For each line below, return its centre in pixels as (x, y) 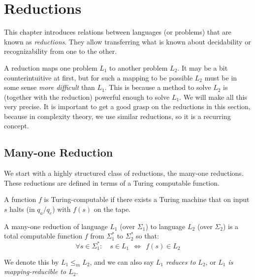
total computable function (43, 236)
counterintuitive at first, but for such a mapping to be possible (98, 77)
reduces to (181, 261)
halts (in (22, 209)
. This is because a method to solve (158, 87)
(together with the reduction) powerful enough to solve (87, 97)
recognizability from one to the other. (61, 51)
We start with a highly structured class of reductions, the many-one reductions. (124, 173)
